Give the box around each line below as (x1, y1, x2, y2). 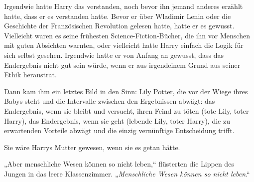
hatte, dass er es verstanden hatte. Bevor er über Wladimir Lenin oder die (4, 10, 231, 21)
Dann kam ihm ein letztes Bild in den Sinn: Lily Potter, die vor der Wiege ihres (4, 86, 248, 96)
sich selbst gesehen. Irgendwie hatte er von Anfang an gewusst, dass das (4, 49, 224, 60)
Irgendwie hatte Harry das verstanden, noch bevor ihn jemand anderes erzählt (4, 1, 243, 11)
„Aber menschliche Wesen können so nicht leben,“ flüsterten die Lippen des (4, 159, 234, 169)
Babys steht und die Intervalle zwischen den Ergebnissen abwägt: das (4, 96, 215, 106)
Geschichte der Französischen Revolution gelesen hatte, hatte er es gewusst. (4, 20, 235, 31)
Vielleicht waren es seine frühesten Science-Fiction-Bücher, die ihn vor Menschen (4, 30, 250, 40)
